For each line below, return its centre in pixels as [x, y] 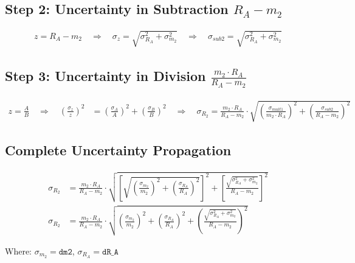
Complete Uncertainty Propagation [118, 150]
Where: [18, 251]
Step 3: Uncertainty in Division [105, 76]
